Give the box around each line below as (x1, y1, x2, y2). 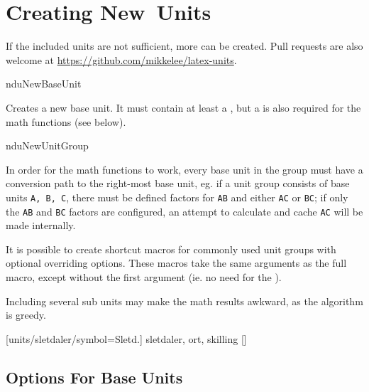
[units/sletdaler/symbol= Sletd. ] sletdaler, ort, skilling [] (6, 331, 247, 346)
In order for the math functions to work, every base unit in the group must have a (6, 161, 363, 176)
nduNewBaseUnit (6, 76, 82, 91)
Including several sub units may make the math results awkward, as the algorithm (6, 293, 363, 308)
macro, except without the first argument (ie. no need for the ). (6, 269, 282, 284)
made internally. (6, 218, 76, 233)
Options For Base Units (6, 366, 183, 388)
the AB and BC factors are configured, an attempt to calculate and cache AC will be (6, 203, 363, 218)
